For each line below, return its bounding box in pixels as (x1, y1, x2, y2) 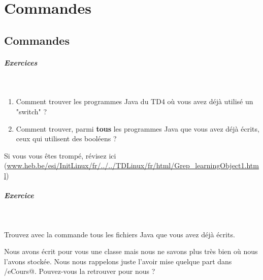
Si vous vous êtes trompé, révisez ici (4, 150, 116, 161)
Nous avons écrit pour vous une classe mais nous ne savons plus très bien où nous (4, 246, 258, 257)
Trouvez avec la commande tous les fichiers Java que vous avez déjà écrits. (4, 229, 235, 239)
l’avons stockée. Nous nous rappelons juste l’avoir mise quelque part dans (4, 256, 232, 266)
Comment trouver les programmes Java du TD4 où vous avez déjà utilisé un (16, 96, 253, 107)
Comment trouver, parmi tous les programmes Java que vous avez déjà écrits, (16, 123, 259, 134)
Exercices (4, 57, 38, 68)
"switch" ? (16, 106, 47, 116)
